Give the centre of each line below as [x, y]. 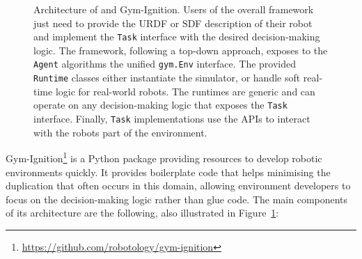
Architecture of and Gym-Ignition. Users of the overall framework [174, 9]
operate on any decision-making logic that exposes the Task [160, 105]
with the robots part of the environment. [120, 132]
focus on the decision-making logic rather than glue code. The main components [177, 199]
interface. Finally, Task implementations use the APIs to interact [172, 118]
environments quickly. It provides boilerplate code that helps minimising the [168, 172]
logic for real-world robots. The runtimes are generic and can [185, 91]
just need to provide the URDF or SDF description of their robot [173, 23]
